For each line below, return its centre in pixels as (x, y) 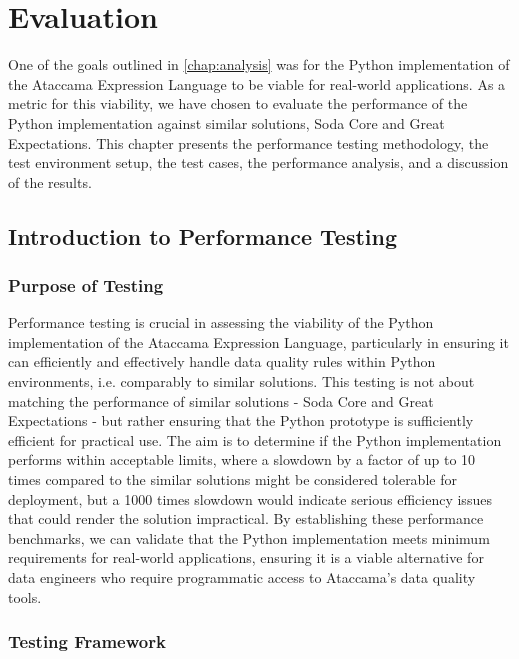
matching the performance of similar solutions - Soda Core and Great (221, 400)
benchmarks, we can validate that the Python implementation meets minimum (249, 537)
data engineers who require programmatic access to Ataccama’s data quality (242, 577)
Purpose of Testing (86, 284)
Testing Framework (87, 641)
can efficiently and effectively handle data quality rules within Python (222, 361)
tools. (25, 596)
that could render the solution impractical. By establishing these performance (246, 518)
